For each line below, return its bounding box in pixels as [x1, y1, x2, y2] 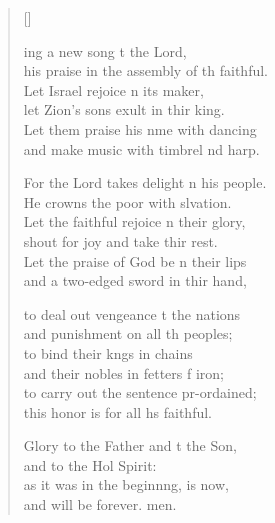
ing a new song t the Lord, [23, 40, 187, 61]
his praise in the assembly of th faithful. [23, 60, 268, 81]
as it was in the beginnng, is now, [23, 474, 229, 495]
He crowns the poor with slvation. [23, 191, 232, 212]
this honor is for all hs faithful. [23, 401, 212, 422]
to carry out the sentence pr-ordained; [23, 382, 257, 403]
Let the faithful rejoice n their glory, [23, 211, 246, 232]
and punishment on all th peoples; [23, 323, 233, 344]
